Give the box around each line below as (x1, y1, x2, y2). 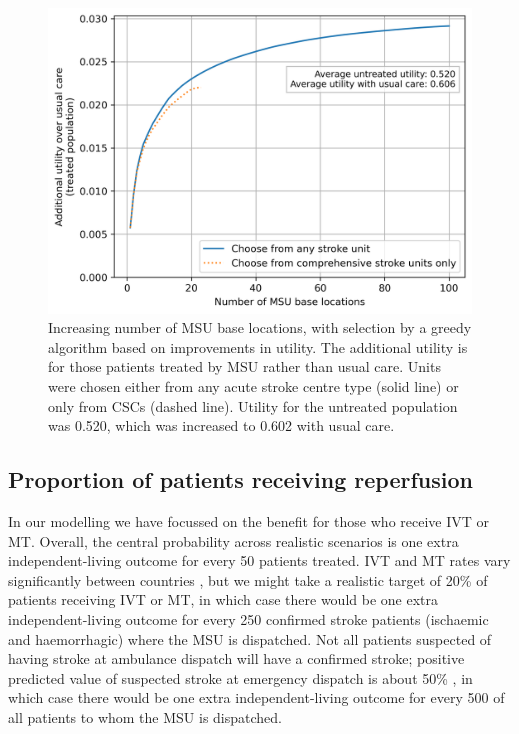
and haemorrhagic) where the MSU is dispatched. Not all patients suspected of (8, 628, 492, 649)
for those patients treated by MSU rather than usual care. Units (48, 356, 441, 377)
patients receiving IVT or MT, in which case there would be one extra (8, 589, 438, 610)
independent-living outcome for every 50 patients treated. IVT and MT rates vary (8, 550, 511, 571)
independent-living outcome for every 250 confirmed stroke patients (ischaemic (8, 608, 489, 629)
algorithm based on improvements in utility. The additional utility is (48, 336, 468, 357)
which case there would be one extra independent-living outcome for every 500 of (8, 687, 505, 708)
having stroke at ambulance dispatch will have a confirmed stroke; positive (8, 648, 465, 669)
